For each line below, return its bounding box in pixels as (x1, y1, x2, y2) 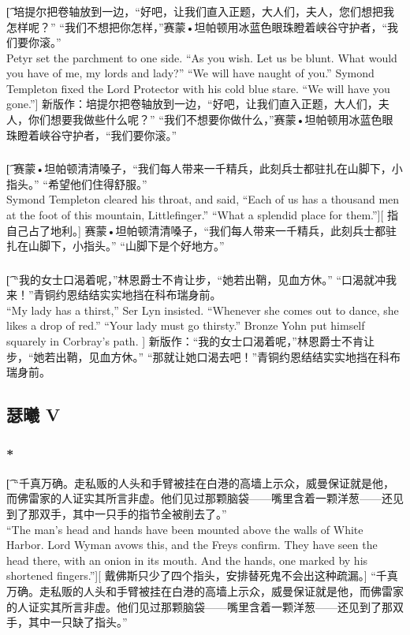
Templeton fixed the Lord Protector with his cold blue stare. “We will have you (6, 80, 390, 96)
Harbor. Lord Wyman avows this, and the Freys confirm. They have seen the (6, 536, 378, 553)
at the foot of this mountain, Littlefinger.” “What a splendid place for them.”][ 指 (6, 206, 399, 222)
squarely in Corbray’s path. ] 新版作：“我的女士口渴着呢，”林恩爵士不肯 (6, 333, 363, 349)
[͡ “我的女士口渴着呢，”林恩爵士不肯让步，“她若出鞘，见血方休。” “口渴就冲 (6, 271, 386, 287)
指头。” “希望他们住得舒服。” (6, 175, 147, 192)
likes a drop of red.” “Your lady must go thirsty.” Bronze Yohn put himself (6, 317, 365, 334)
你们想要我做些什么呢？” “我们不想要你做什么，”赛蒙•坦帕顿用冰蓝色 (28, 111, 382, 128)
